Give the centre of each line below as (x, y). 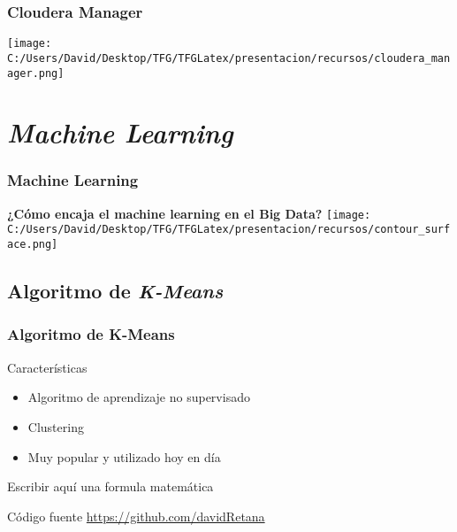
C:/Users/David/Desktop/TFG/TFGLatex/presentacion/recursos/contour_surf (229, 230)
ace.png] (33, 245)
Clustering (56, 426)
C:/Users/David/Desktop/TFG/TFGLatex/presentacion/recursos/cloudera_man (229, 58)
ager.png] (36, 73)
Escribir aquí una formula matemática (110, 486)
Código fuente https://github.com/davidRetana (136, 516)
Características (47, 367)
